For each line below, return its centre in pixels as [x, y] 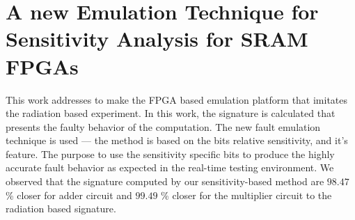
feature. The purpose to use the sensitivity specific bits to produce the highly [170, 154]
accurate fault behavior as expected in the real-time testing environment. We [170, 167]
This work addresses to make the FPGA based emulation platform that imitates [177, 99]
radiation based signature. [61, 209]
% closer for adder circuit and [69, 195]
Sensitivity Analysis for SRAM [157, 39]
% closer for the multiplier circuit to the [246, 195]
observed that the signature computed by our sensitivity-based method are [165, 181]
